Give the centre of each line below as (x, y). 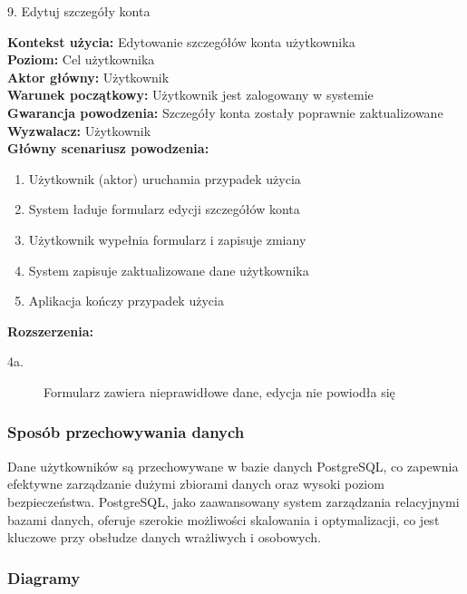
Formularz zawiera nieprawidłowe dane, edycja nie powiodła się (219, 391)
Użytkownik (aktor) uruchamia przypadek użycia (165, 178)
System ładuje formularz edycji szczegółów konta (164, 209)
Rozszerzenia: (51, 331)
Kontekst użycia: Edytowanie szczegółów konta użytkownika (181, 41)
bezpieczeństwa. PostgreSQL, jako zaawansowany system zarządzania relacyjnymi (233, 501)
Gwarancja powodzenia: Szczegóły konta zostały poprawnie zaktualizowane (225, 112)
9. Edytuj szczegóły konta (79, 11)
